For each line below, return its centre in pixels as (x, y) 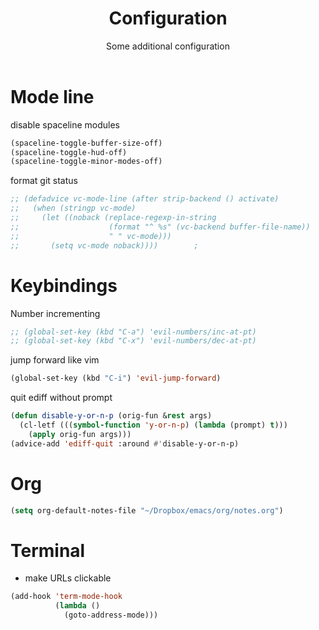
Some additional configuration (168, 46)
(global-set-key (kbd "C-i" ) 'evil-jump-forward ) (116, 378)
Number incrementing (55, 313)
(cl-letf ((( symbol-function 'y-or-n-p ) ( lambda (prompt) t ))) (153, 425)
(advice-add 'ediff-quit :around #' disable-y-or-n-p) (125, 443)
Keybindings (64, 285)
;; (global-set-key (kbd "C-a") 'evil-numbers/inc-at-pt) (133, 332)
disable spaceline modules (65, 124)
